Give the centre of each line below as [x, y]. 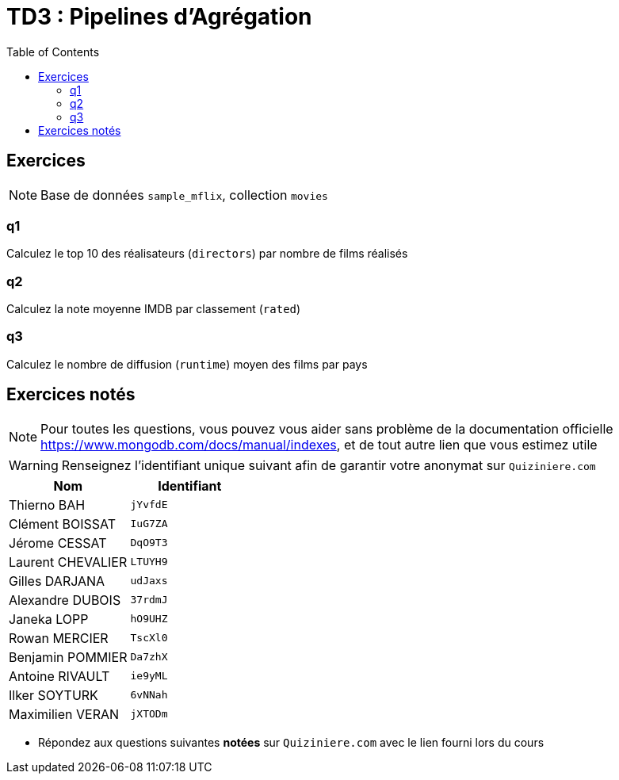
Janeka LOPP [49, 619]
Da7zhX [149, 657]
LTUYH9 [149, 562]
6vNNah [149, 695]
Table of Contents [53, 52]
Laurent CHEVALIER [68, 562]
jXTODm [149, 714]
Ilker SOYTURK [53, 695]
